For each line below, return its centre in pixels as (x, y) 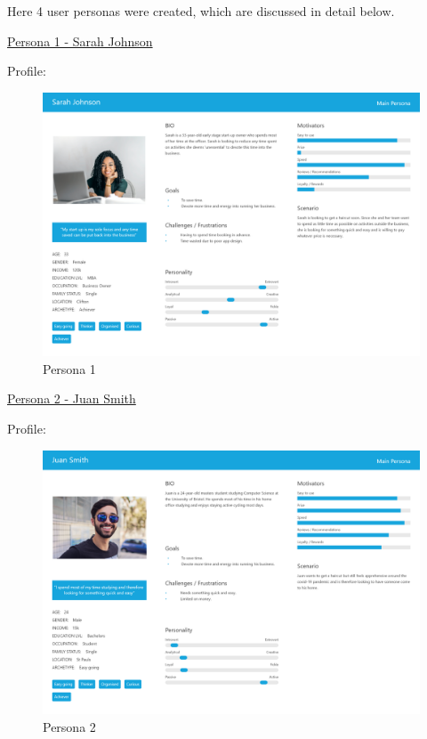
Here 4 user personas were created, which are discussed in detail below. (201, 11)
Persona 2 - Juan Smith (72, 398)
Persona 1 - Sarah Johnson (80, 41)
